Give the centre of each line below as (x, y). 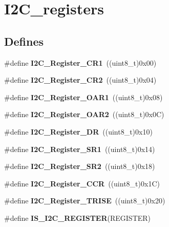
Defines (24, 41)
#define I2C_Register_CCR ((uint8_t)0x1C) (82, 183)
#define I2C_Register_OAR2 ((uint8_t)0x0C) (84, 114)
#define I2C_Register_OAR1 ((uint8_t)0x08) (83, 97)
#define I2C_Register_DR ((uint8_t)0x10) (78, 131)
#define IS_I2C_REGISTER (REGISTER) (78, 217)
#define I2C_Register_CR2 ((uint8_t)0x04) (80, 80)
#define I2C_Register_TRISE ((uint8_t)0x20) (85, 201)
